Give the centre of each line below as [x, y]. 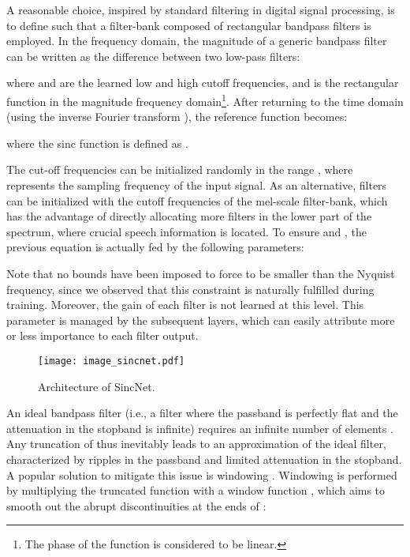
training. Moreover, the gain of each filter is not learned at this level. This [185, 305]
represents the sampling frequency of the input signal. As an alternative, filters [197, 185]
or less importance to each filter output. [102, 335]
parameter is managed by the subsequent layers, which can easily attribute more [201, 320]
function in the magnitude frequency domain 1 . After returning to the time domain [205, 100]
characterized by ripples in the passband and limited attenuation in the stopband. [204, 459]
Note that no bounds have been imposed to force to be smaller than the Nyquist [201, 273]
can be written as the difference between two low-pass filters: [153, 56]
